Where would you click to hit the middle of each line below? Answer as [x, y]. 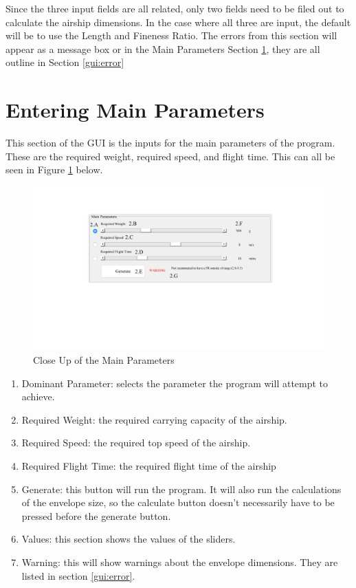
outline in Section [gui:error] [65, 62]
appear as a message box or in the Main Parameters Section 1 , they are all [163, 48]
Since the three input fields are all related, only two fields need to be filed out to [175, 8]
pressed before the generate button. [96, 515]
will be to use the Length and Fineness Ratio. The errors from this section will [171, 35]
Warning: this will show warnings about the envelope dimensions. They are [180, 562]
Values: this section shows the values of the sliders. [129, 539]
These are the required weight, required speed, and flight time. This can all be [170, 156]
